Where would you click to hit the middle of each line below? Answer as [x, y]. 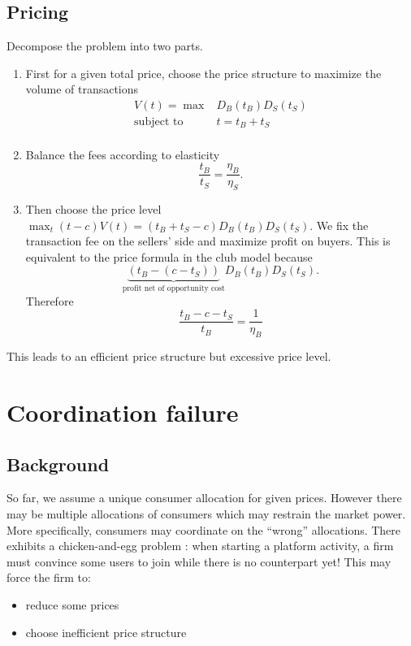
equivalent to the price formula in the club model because [169, 256]
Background [58, 464]
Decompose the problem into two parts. [105, 46]
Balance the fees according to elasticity [123, 154]
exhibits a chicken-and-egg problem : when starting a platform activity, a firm [200, 546]
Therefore [50, 300]
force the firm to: [49, 577]
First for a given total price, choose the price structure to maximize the [203, 73]
